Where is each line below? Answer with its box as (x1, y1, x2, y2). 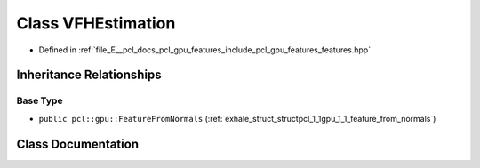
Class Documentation (16, 136, 140, 151)
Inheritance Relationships (16, 68, 162, 83)
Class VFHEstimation (16, 13, 176, 33)
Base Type (16, 94, 63, 107)
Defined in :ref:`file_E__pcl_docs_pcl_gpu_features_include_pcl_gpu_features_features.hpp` (38, 44, 372, 55)
